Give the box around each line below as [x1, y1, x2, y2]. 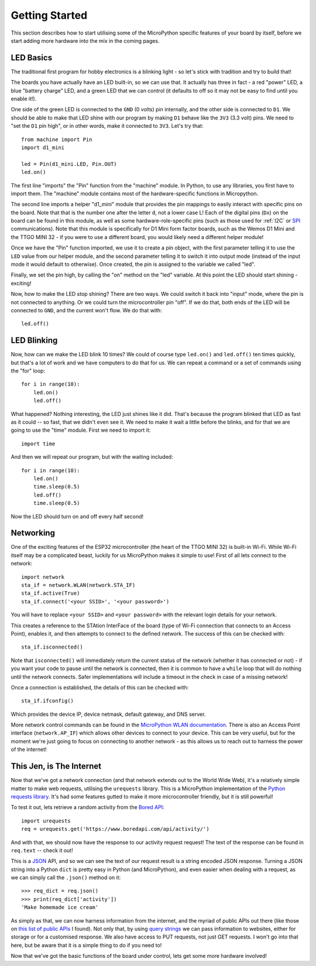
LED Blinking [11, 336, 58, 346]
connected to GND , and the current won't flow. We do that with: [11, 307, 162, 313]
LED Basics [11, 53, 53, 63]
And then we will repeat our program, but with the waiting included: [11, 453, 173, 460]
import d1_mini [21, 144, 65, 151]
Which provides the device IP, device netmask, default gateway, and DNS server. [11, 711, 206, 718]
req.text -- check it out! [11, 846, 73, 854]
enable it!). [11, 95, 37, 103]
